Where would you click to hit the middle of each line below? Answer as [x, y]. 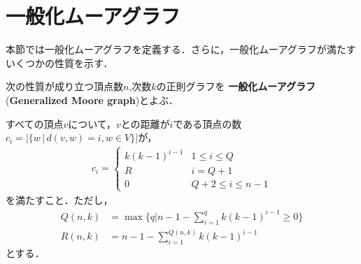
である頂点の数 [207, 123]
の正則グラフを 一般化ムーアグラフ [236, 86]
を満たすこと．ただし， [59, 199]
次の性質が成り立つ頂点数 [64, 86]
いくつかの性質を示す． [59, 63]
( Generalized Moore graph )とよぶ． [92, 100]
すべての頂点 [35, 123]
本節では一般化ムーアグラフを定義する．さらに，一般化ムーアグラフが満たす [181, 49]
